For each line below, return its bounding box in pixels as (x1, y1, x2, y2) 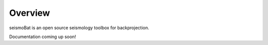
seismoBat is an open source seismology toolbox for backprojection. (9, 25, 149, 31)
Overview (9, 7, 50, 18)
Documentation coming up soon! (9, 34, 76, 40)
